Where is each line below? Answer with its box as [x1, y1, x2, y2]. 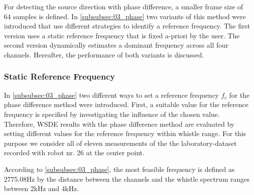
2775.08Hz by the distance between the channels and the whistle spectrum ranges [4, 173, 250, 184]
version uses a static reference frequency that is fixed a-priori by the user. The [4, 30, 240, 40]
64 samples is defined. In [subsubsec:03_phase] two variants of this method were [4, 11, 246, 21]
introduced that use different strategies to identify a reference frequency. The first [4, 21, 250, 31]
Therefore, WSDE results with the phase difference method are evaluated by [4, 118, 235, 129]
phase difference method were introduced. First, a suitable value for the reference [4, 99, 249, 110]
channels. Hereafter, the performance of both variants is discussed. [4, 49, 204, 59]
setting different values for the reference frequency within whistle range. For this [4, 128, 246, 139]
